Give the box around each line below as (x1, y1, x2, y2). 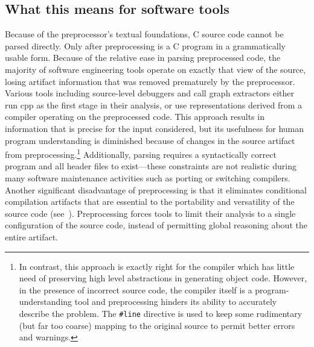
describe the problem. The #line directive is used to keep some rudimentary (19, 307, 303, 319)
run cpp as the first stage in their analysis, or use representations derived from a (5, 98, 303, 111)
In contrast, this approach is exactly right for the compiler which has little (19, 260, 295, 272)
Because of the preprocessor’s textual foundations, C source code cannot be (5, 28, 284, 40)
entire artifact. (5, 230, 58, 243)
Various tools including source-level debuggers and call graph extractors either (5, 87, 295, 99)
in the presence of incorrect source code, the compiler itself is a (19, 283, 252, 296)
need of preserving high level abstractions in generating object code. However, (19, 272, 307, 284)
